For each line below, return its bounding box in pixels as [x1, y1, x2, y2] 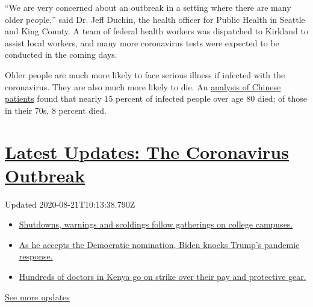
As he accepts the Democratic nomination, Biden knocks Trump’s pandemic [19, 238, 300, 250]
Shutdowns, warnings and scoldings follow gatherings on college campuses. [19, 218, 293, 231]
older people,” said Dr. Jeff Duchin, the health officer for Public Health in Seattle [5, 13, 305, 25]
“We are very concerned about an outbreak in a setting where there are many [5, 1, 291, 13]
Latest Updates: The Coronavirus [5, 139, 289, 164]
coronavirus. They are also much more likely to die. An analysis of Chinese [5, 80, 281, 93]
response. [19, 250, 53, 262]
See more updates [5, 290, 70, 303]
